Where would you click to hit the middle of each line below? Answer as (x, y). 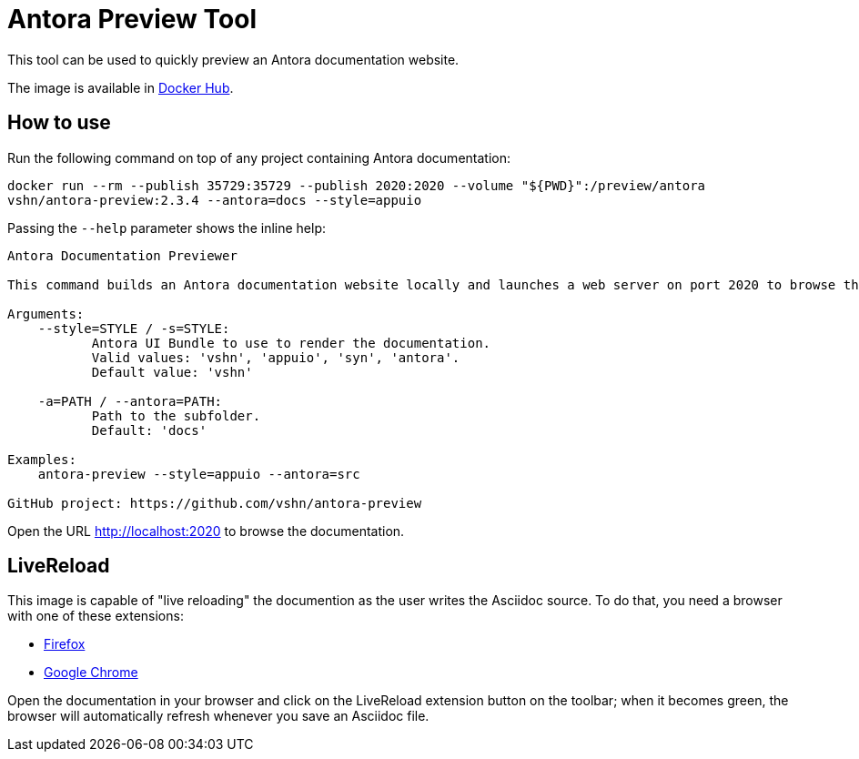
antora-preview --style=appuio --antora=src (199, 474)
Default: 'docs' (149, 430)
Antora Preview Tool (132, 19)
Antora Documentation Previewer (122, 255)
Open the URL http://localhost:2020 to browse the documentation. (206, 531)
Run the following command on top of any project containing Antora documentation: (259, 157)
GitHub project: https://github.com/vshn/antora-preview (215, 503)
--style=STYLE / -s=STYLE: (134, 328)
